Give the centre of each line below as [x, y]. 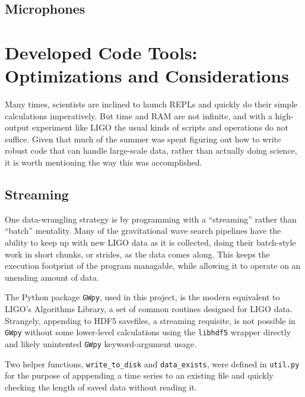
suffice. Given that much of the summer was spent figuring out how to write [143, 139]
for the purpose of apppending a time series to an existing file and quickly [139, 375]
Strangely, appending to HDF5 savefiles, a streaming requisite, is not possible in [150, 320]
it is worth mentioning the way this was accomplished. [104, 162]
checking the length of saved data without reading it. [101, 387]
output [17, 127]
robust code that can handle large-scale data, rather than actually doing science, [151, 150]
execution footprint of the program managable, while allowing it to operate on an [153, 266]
